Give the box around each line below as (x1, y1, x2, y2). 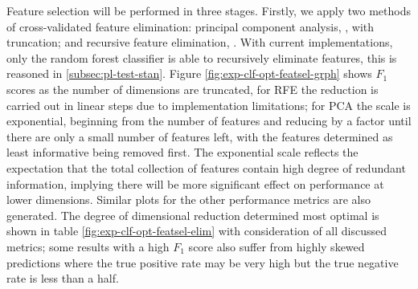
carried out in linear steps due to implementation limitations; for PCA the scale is (6, 96, 411, 113)
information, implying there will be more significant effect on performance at (6, 175, 384, 192)
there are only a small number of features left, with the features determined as (6, 128, 393, 144)
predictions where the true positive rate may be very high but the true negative (6, 254, 399, 271)
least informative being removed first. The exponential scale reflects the (6, 144, 359, 161)
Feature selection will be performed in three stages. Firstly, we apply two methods (6, 2, 412, 18)
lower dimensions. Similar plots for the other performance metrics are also (6, 191, 371, 208)
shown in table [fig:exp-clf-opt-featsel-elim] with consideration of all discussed (6, 222, 387, 239)
